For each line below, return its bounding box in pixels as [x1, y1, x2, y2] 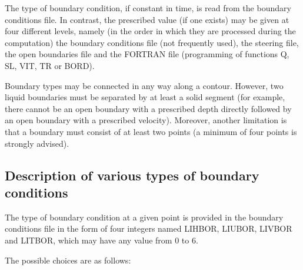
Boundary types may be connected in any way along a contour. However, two [5, 79, 284, 91]
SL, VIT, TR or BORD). [5, 59, 95, 71]
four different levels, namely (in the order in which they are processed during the [5, 25, 296, 37]
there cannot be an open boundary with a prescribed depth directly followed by [5, 102, 292, 114]
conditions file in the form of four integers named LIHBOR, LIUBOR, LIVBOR [5, 222, 292, 235]
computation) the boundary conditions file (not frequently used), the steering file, [5, 36, 299, 48]
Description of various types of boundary [5, 166, 259, 184]
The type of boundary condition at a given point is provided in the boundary [5, 210, 284, 223]
